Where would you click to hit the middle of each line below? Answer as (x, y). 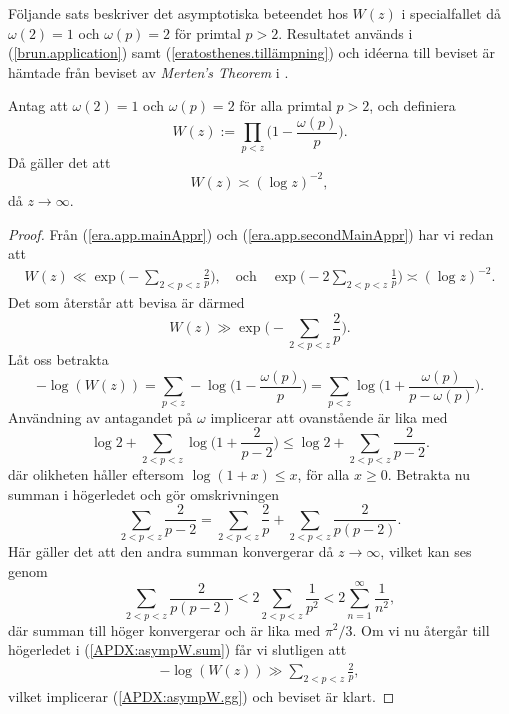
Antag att (38, 105)
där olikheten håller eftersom (96, 474)
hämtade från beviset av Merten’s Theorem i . (148, 71)
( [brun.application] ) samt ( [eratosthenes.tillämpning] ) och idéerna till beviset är (252, 52)
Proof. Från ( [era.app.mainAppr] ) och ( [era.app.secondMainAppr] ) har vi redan (251, 233)
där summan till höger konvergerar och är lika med (164, 629)
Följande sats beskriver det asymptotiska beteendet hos (178, 13)
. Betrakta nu (428, 474)
